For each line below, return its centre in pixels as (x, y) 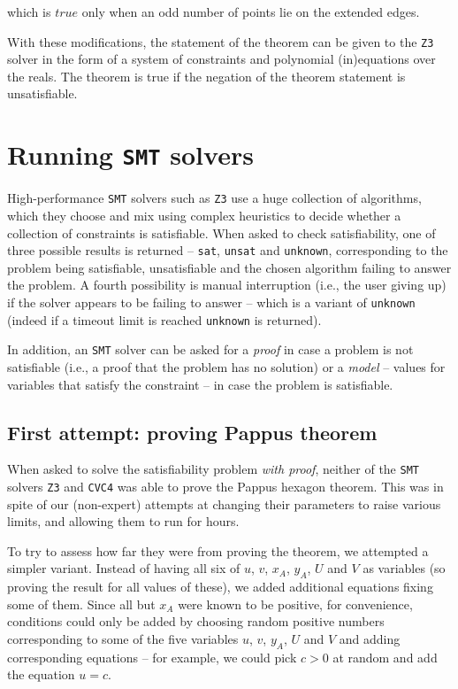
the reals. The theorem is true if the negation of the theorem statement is (206, 76)
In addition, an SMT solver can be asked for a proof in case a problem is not (210, 349)
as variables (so (404, 568)
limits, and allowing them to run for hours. (123, 521)
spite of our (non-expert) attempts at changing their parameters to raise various (224, 503)
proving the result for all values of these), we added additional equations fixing (220, 587)
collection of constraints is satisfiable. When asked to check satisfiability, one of (221, 232)
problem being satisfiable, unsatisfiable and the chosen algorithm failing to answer (229, 267)
